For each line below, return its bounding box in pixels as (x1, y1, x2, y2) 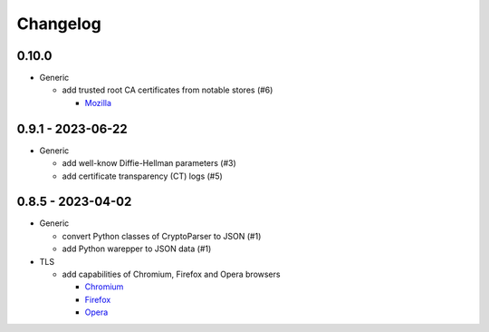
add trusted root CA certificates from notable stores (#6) (62, 84, 273, 95)
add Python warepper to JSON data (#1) (62, 243, 212, 254)
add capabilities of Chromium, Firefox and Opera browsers (62, 269, 281, 279)
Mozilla (84, 97, 112, 108)
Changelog (16, 14, 101, 34)
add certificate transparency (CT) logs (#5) (62, 171, 224, 181)
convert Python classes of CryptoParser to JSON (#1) (62, 230, 262, 241)
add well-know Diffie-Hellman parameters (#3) (62, 158, 237, 169)
